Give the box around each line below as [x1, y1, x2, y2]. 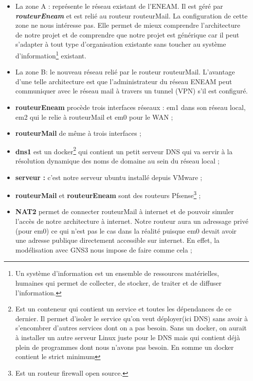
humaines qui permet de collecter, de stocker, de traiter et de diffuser [15, 278, 222, 288]
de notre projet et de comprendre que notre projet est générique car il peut [15, 29, 239, 39]
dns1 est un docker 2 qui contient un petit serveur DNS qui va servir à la [15, 145, 233, 156]
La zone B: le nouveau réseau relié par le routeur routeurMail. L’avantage [15, 67, 235, 77]
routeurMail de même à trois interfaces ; [15, 128, 142, 138]
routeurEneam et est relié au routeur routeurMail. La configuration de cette [15, 10, 248, 20]
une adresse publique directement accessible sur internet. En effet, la [15, 235, 219, 245]
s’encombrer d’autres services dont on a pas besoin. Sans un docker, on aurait [15, 323, 247, 333]
